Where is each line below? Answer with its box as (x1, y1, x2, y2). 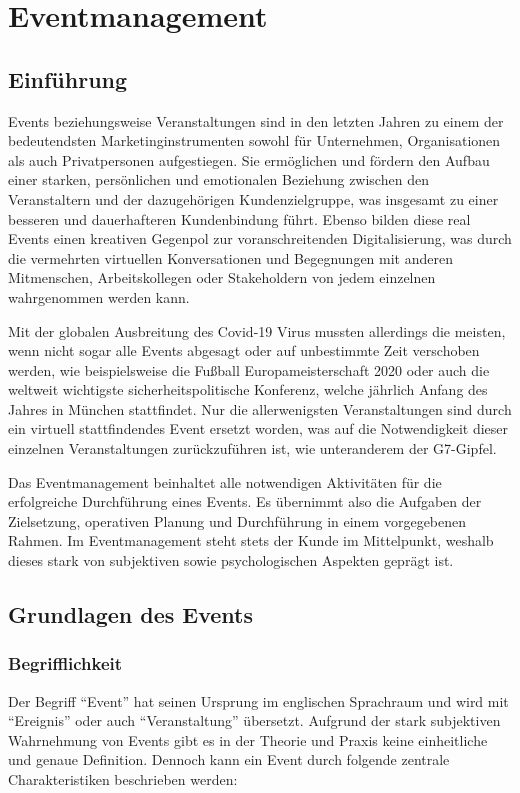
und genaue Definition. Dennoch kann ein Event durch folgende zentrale (8, 749, 450, 770)
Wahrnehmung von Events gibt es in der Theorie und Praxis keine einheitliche (8, 729, 488, 750)
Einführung (8, 63, 128, 94)
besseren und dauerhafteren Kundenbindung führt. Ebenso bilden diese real (8, 208, 471, 229)
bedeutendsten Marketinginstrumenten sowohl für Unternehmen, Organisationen (8, 130, 501, 151)
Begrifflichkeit (8, 651, 123, 676)
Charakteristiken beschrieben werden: (8, 769, 238, 790)
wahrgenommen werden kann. (8, 286, 190, 307)
